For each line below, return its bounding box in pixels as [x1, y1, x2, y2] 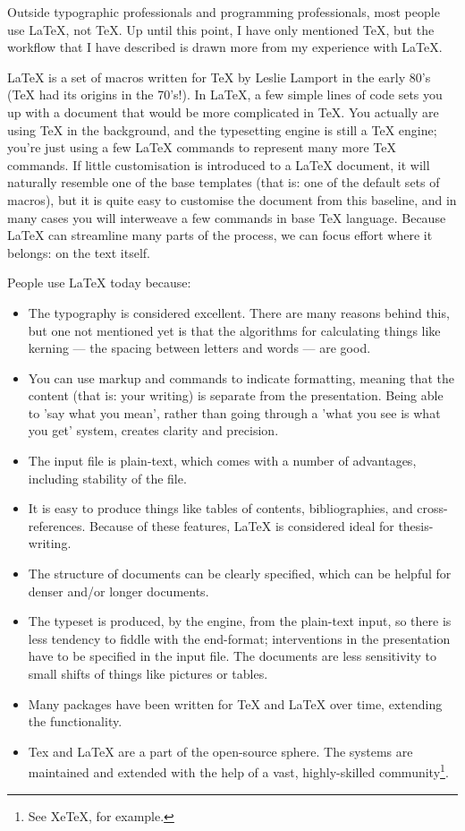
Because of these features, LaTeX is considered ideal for [89, 516, 394, 535]
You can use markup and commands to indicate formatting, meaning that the [28, 368, 455, 387]
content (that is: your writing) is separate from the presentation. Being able [28, 386, 444, 405]
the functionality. [28, 712, 123, 731]
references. [28, 516, 86, 535]
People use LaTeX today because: [7, 273, 191, 292]
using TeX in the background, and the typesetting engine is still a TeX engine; [7, 120, 437, 139]
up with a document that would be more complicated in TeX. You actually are [7, 102, 439, 121]
